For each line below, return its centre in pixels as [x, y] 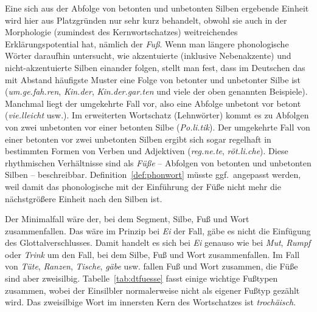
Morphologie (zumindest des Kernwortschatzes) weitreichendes [121, 32]
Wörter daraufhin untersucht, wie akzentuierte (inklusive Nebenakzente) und [148, 56]
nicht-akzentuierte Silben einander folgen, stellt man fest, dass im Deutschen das [155, 67]
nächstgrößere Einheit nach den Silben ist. [84, 198]
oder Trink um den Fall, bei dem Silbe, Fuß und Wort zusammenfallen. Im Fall [152, 254]
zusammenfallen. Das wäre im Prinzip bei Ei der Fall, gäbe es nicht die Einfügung [158, 230]
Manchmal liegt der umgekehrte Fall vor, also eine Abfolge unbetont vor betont [153, 103]
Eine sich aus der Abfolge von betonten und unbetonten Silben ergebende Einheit [157, 8]
